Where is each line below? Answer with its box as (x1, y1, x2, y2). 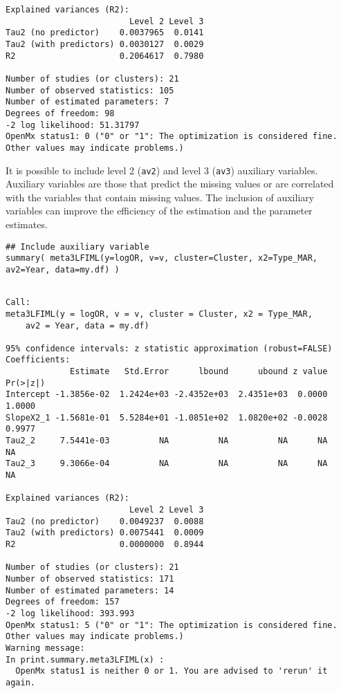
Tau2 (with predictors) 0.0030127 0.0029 (6, 39, 204, 49)
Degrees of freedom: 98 (6, 108, 115, 118)
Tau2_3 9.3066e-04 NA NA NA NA (6, 459, 328, 469)
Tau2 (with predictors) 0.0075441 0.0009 (6, 528, 204, 538)
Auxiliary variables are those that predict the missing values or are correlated (6, 176, 334, 191)
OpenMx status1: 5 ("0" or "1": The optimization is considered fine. (6, 620, 338, 630)
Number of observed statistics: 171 (6, 573, 174, 584)
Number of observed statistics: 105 (6, 85, 174, 95)
